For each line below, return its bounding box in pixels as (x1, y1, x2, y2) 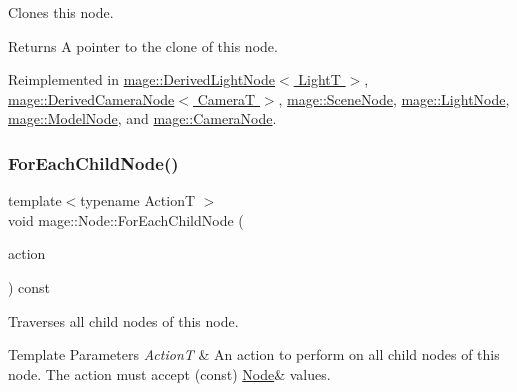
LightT (298, 69, 341, 90)
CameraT (197, 88, 256, 109)
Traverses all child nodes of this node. (8, 310, 239, 331)
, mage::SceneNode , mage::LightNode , (278, 88, 510, 109)
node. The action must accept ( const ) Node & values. (8, 363, 331, 384)
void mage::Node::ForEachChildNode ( (8, 209, 244, 230)
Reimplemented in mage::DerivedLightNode (8, 69, 276, 90)
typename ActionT (80, 190, 196, 211)
